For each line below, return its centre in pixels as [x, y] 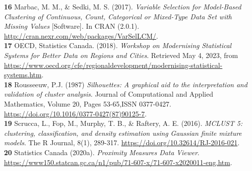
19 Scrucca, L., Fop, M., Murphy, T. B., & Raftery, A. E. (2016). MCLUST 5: [123, 123]
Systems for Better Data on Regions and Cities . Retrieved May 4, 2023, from [121, 55]
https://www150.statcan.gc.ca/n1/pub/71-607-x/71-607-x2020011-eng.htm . [118, 162]
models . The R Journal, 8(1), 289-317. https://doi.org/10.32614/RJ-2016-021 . [122, 142]
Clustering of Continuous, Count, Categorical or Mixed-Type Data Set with [118, 16]
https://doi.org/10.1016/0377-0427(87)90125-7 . [75, 113]
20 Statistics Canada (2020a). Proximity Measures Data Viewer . [102, 152]
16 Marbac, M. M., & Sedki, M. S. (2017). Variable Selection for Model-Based [123, 6]
